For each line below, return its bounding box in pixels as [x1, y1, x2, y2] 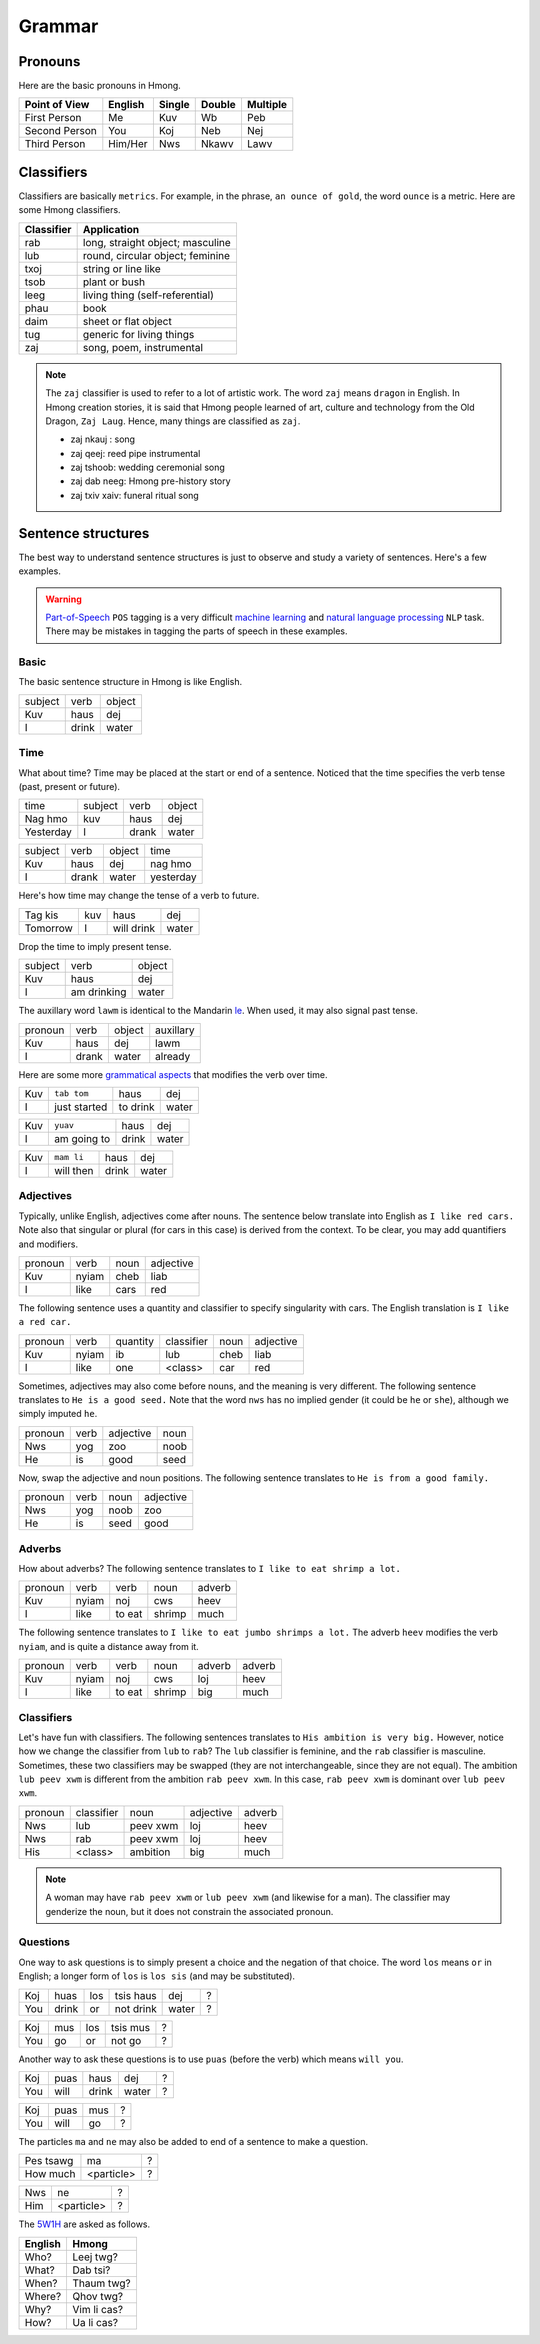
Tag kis [24, 908, 59, 922]
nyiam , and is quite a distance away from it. [18, 1640, 199, 1652]
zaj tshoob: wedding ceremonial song [70, 461, 225, 474]
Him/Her [108, 137, 149, 151]
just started [53, 1100, 108, 1114]
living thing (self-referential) [82, 288, 215, 302]
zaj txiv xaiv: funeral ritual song [70, 489, 199, 501]
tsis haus [114, 1988, 157, 2002]
